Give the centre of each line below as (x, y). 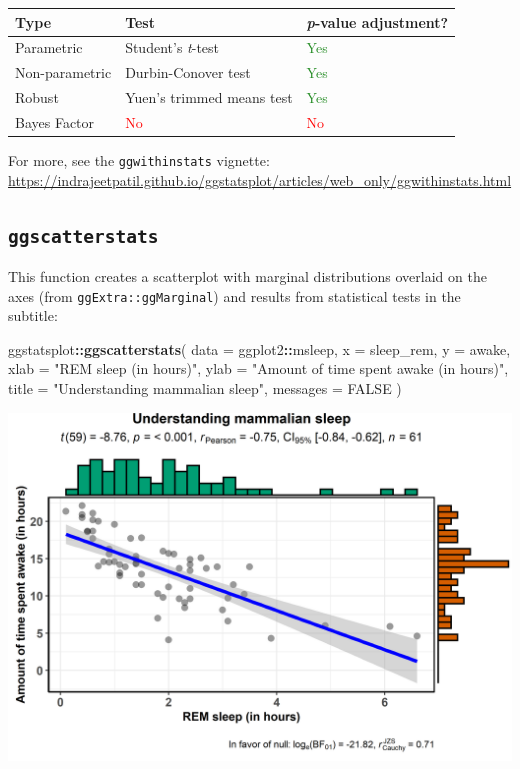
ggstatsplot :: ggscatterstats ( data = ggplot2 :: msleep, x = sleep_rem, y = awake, (259, 348)
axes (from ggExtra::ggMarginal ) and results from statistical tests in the (234, 295)
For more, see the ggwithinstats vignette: (139, 159)
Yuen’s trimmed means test (209, 97)
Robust (37, 97)
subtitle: (33, 315)
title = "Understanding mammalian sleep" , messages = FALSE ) (205, 388)
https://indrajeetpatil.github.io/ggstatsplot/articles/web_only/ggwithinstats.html (260, 179)
